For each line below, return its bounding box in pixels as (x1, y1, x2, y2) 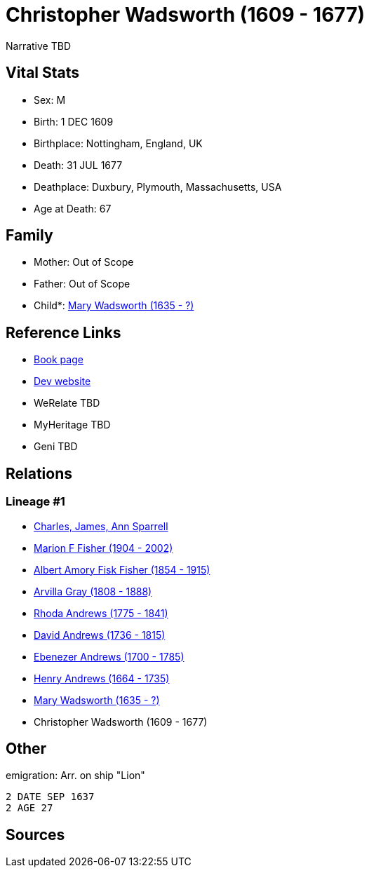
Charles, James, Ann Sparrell (34, 520, 168, 532)
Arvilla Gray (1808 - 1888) (34, 585, 152, 597)
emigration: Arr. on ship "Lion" (6, 769, 145, 782)
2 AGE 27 (6, 802, 53, 814)
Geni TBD (34, 440, 78, 453)
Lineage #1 (6, 494, 65, 509)
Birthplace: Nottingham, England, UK (34, 137, 203, 149)
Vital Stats (6, 64, 80, 82)
